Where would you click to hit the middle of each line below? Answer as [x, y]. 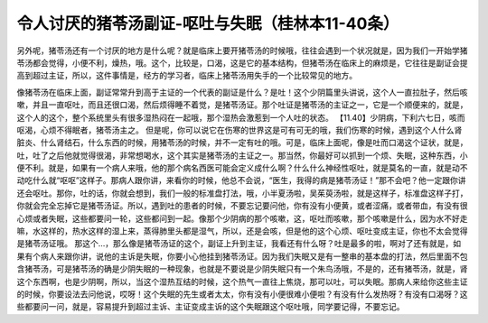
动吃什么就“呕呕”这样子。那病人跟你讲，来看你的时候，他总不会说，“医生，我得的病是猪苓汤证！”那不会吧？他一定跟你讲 [241, 180]
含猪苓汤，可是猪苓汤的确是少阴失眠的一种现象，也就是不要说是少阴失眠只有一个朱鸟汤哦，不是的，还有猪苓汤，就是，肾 [242, 269]
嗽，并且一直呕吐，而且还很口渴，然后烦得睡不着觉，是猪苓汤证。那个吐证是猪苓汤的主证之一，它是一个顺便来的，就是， [242, 105]
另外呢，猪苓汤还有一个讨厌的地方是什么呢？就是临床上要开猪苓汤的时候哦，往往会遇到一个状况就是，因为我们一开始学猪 [242, 51]
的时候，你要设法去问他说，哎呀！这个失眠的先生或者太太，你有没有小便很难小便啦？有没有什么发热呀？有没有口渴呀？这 [242, 294]
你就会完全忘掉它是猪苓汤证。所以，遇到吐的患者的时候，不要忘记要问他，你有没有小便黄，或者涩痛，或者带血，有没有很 [242, 206]
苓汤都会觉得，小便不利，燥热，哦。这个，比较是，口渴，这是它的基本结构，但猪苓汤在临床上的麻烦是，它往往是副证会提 [242, 62]
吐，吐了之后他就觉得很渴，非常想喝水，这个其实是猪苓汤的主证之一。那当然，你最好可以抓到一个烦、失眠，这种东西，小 [242, 155]
